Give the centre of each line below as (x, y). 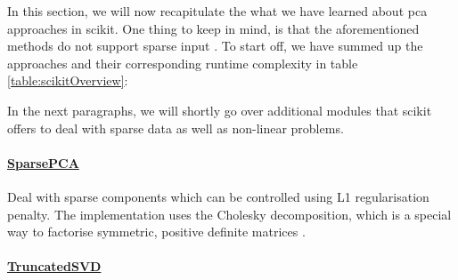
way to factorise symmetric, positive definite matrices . (156, 232)
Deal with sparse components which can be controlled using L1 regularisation (218, 196)
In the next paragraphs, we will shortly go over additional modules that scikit (220, 110)
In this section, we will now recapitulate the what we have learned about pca (217, 11)
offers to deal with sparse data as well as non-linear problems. (176, 128)
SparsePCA (43, 162)
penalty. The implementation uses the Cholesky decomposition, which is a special (229, 214)
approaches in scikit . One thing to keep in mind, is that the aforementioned (213, 28)
